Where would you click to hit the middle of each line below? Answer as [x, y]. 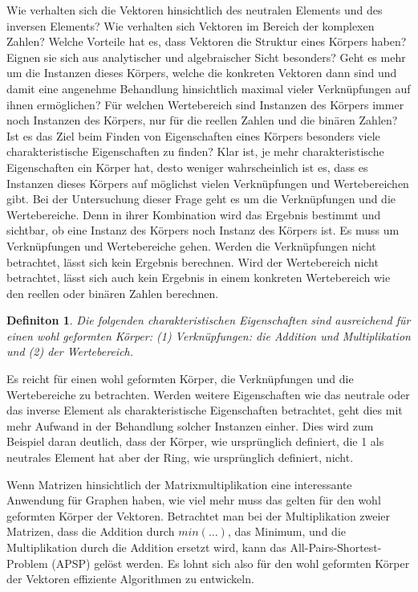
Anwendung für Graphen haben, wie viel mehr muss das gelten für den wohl [194, 500]
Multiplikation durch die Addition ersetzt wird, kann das [146, 547]
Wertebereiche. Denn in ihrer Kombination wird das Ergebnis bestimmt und [194, 214]
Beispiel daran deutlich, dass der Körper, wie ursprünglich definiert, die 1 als [195, 441]
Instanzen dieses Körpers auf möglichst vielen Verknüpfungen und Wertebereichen [208, 183]
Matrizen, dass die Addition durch [91, 531]
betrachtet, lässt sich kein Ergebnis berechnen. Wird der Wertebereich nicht [193, 261]
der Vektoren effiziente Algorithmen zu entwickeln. [130, 579]
